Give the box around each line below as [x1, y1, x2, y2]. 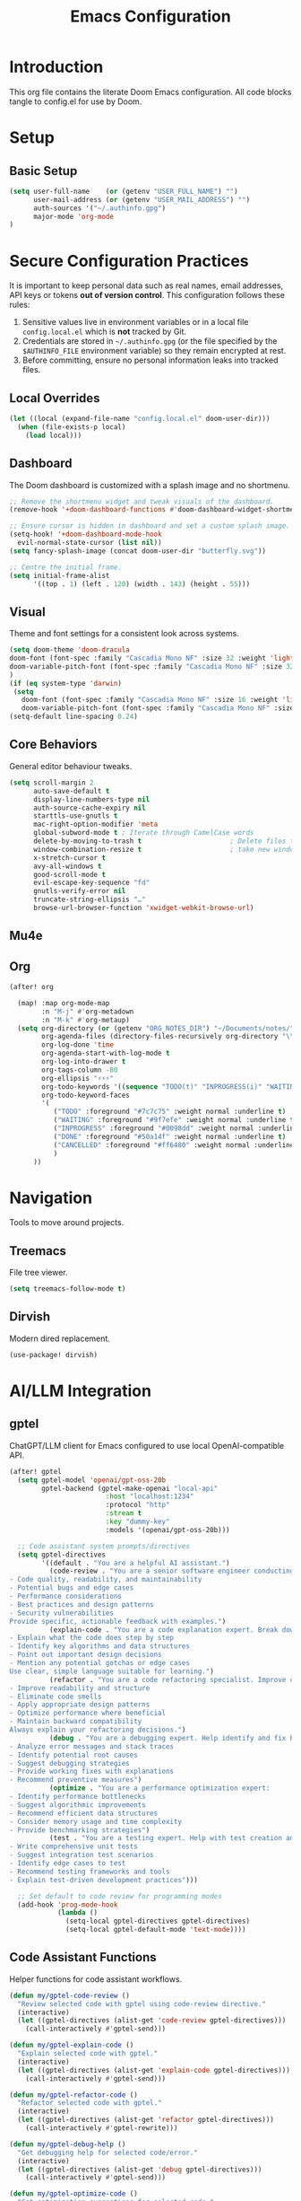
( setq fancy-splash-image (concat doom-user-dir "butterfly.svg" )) [9, 546, 267, 556]
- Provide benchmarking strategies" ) [9, 1825, 150, 1835]
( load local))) [25, 431, 82, 440]
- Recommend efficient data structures [9, 1809, 159, 1818]
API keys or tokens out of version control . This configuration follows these [9, 290, 285, 301]
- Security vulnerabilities [9, 1609, 115, 1618]
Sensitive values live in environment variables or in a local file [21, 317, 249, 328]
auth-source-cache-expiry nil [32, 803, 146, 812]
